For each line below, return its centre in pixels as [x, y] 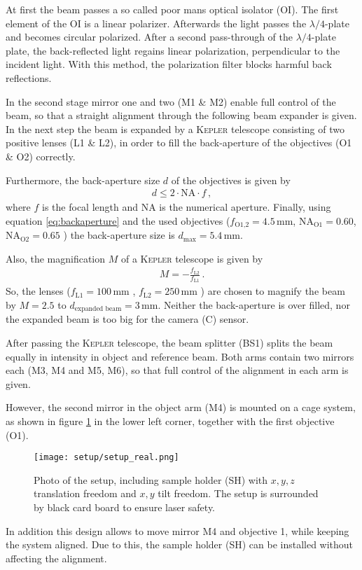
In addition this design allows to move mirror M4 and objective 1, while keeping [177, 530]
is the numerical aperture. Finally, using [245, 207]
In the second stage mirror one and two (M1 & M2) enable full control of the [171, 101]
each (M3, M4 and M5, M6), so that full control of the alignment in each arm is [177, 370]
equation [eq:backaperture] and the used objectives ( [118, 220]
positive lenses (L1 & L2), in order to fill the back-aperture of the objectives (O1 [179, 142]
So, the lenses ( [38, 291]
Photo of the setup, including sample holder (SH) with [151, 479]
